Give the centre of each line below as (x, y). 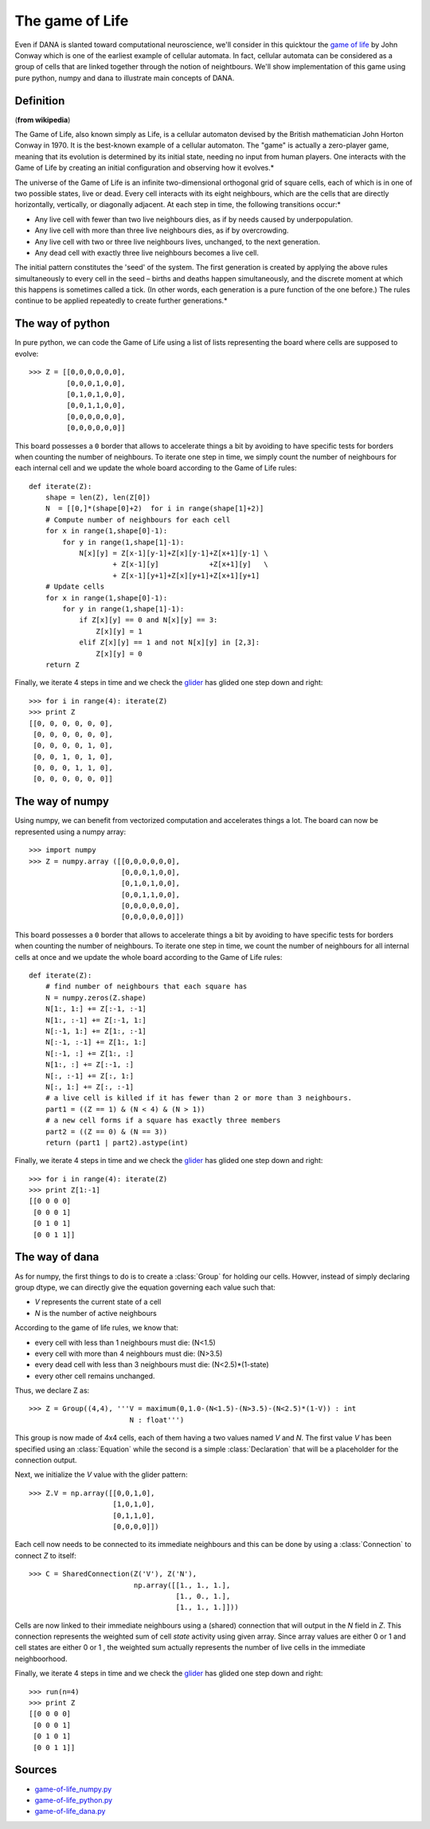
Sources (36, 1770)
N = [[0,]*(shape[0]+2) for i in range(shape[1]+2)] (154, 509)
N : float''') (157, 1420)
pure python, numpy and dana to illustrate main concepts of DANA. (125, 78)
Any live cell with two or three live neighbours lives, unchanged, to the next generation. (178, 241)
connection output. (46, 1460)
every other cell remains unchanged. (95, 1376)
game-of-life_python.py (74, 1800)
